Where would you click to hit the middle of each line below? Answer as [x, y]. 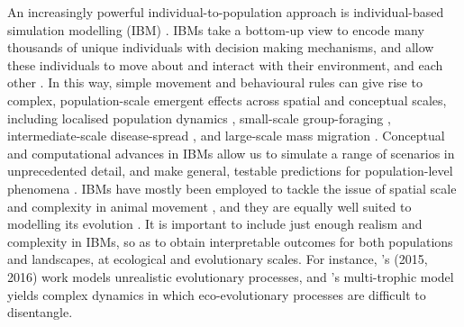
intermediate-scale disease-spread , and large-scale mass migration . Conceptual [226, 136]
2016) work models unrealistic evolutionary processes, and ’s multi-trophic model [231, 276]
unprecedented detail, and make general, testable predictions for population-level [230, 171]
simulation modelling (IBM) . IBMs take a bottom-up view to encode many [216, 29]
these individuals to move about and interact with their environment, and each [225, 64]
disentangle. [40, 312]
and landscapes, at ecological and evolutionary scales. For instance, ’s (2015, [218, 259]
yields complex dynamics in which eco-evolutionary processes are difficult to [217, 294]
